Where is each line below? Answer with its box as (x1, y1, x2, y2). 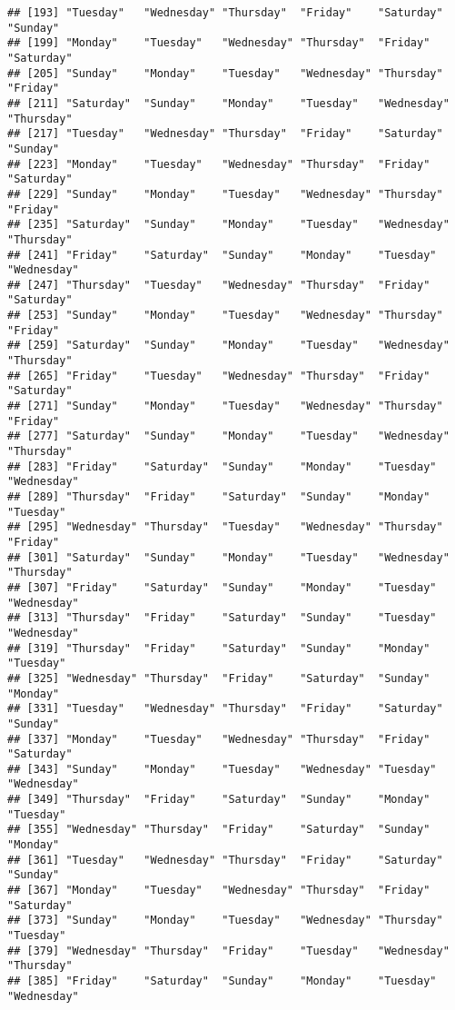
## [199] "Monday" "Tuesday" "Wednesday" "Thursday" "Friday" (7, 36, 430, 50)
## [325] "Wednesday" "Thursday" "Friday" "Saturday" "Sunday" (7, 671, 430, 685)
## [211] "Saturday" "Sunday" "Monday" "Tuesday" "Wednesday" (7, 96, 450, 110)
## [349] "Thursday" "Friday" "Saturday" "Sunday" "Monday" (7, 793, 430, 807)
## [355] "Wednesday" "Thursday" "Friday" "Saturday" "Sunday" (7, 823, 430, 837)
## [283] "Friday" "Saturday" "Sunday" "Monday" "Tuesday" (7, 460, 437, 473)
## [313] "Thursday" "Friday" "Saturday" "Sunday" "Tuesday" (7, 611, 437, 625)
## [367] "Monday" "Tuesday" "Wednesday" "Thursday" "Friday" (7, 884, 430, 897)
